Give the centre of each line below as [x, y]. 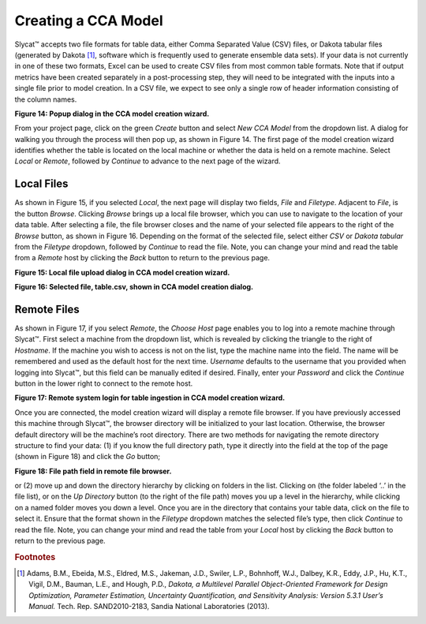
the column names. [46, 99]
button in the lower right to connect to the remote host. [104, 383]
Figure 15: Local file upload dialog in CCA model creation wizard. [122, 272]
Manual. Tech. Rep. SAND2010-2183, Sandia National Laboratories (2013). [149, 607]
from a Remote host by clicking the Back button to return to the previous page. [142, 258]
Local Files [41, 184]
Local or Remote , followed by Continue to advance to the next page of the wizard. [148, 161]
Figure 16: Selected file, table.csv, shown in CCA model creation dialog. [134, 287]
